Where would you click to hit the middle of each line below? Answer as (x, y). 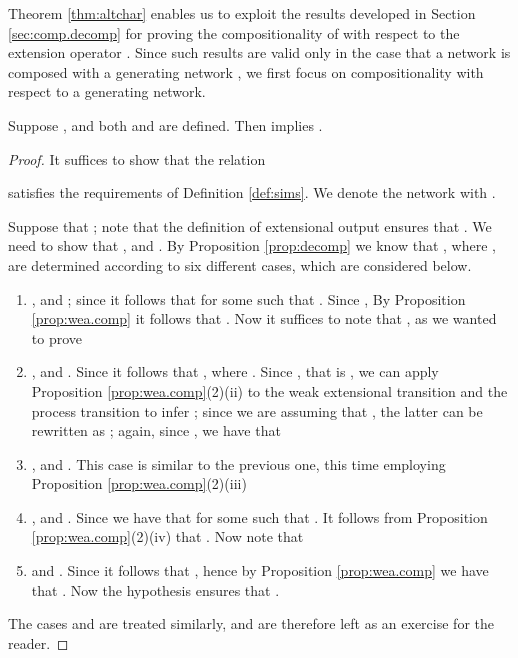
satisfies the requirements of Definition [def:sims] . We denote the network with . (252, 192)
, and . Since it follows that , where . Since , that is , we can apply (235, 371)
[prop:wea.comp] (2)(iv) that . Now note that (167, 536)
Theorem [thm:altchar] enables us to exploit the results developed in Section (242, 13)
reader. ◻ (38, 642)
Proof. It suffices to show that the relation (137, 158)
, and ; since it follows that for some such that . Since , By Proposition (248, 298)
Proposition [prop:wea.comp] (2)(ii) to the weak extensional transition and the (269, 390)
